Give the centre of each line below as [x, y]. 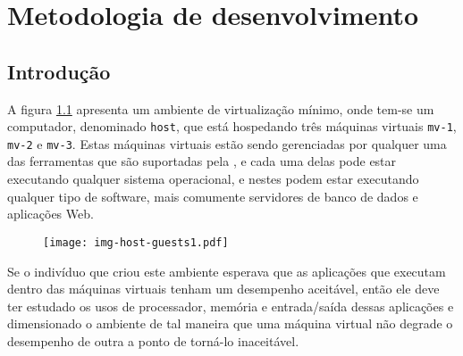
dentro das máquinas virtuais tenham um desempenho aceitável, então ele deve [223, 289]
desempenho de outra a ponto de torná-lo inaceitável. [153, 340]
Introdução [59, 71]
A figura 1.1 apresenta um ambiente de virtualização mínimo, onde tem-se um [221, 108]
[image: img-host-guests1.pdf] [136, 242]
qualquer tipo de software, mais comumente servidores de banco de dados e [213, 196]
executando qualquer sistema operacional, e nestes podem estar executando [213, 179]
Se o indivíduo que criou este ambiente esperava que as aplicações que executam [227, 271]
